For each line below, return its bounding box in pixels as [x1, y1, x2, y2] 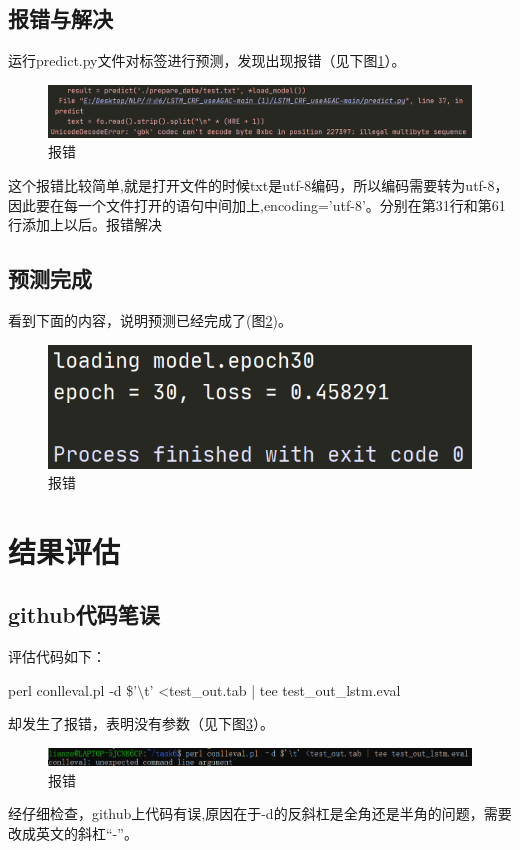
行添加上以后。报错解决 [8, 214, 162, 235]
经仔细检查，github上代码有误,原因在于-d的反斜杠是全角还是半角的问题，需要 [8, 803, 512, 824]
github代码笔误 [8, 599, 160, 630]
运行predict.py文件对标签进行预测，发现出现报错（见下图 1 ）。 [8, 50, 406, 71]
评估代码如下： [8, 646, 106, 667]
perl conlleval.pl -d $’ [8, 679, 138, 700]
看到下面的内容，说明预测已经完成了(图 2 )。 [8, 309, 292, 330]
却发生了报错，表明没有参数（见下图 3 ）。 [8, 713, 274, 734]
